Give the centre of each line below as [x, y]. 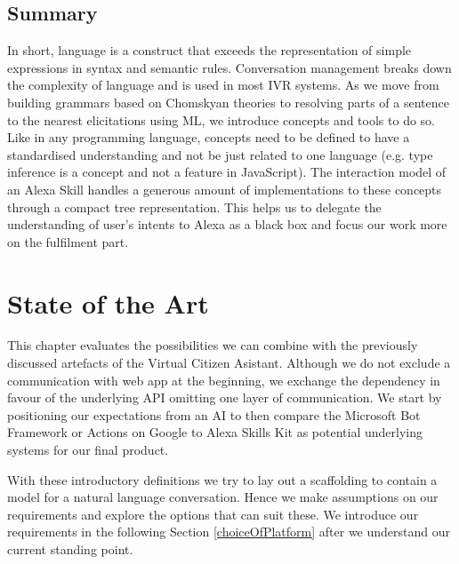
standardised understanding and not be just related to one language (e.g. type [220, 154]
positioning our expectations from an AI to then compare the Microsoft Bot [214, 414]
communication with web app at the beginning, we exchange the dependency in [224, 380]
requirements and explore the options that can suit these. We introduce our [213, 514]
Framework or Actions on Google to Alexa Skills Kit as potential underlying [215, 432]
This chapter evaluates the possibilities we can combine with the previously [213, 345]
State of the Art [108, 302]
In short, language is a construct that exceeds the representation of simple [209, 50]
